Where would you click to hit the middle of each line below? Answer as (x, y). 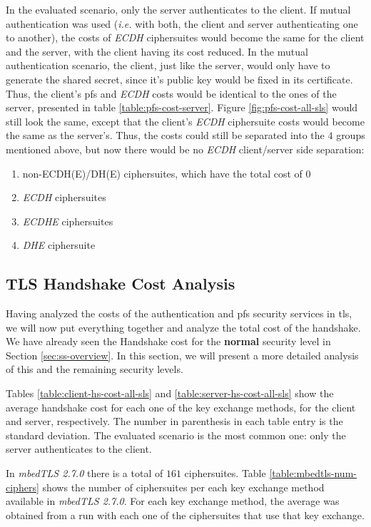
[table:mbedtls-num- (313, 473)
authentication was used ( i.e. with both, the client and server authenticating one (182, 23)
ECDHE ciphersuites (68, 221)
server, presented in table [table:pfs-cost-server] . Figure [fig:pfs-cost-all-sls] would (182, 107)
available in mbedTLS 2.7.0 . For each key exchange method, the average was (173, 501)
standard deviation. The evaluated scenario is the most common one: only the (176, 435)
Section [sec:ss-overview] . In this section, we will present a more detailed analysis (182, 355)
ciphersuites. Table (225, 473)
